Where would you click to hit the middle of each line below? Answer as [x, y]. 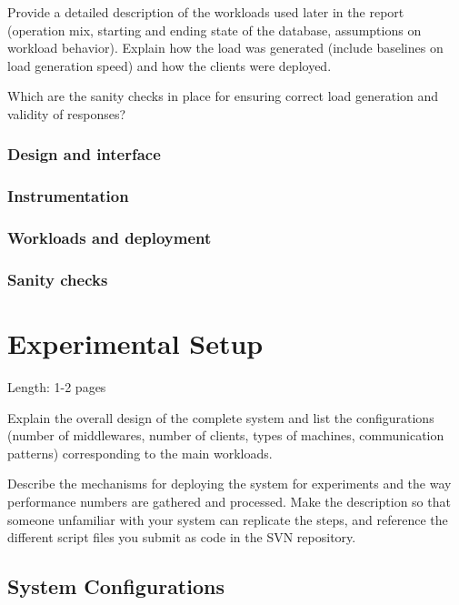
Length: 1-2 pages [57, 387]
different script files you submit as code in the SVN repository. [182, 537]
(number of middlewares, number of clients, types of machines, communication [226, 435]
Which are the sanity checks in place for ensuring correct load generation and [223, 96]
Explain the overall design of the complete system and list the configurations [221, 417]
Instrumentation [68, 196]
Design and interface [84, 154]
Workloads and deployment [110, 238]
